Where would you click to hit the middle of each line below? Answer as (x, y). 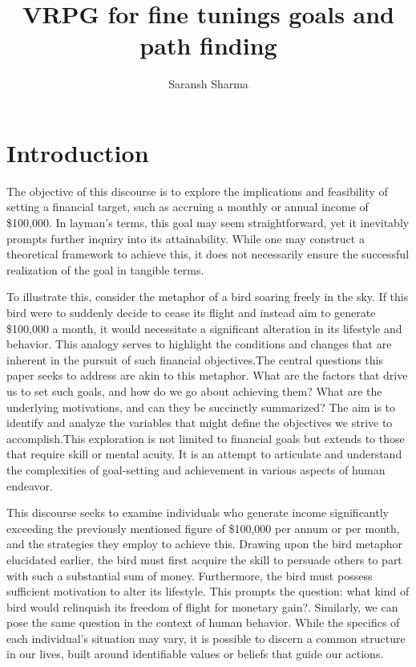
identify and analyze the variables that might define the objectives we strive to (200, 423)
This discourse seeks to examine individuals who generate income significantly (198, 512)
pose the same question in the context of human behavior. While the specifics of (203, 622)
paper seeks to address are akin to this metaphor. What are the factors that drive (207, 375)
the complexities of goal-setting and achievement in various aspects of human (196, 469)
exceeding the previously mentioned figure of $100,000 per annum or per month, (203, 528)
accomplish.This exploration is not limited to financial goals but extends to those (206, 438)
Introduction (78, 152)
